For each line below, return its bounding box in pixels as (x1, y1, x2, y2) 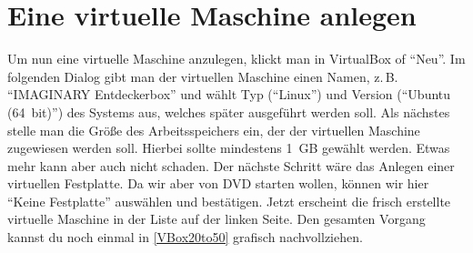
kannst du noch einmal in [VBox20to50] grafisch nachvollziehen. (7, 228, 363, 247)
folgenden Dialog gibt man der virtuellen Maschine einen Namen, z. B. (7, 66, 398, 86)
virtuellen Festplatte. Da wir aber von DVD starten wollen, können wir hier (7, 174, 429, 193)
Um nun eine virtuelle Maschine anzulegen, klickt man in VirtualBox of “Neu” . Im (7, 49, 466, 68)
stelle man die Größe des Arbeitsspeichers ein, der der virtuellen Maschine (7, 120, 420, 139)
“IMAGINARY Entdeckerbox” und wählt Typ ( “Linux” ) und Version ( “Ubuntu (7, 85, 451, 104)
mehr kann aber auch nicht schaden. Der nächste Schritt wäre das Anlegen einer (7, 156, 455, 175)
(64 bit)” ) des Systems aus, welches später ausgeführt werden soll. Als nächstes (7, 102, 450, 121)
